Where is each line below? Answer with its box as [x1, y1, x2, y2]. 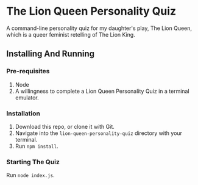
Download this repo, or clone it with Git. [15, 123, 115, 130]
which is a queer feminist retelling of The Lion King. [6, 31, 135, 38]
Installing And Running [6, 49, 95, 59]
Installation [6, 109, 41, 117]
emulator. [15, 93, 40, 101]
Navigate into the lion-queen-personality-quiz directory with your [15, 129, 183, 137]
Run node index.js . [6, 172, 55, 179]
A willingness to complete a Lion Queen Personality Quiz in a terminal [15, 87, 190, 95]
